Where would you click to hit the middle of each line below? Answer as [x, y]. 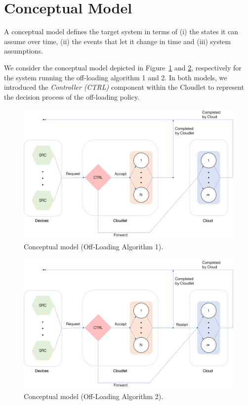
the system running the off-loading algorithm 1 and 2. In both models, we [116, 77]
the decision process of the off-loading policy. [72, 96]
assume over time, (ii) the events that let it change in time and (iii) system [118, 41]
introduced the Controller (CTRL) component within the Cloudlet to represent [124, 87]
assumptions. [23, 51]
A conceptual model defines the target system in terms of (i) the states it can [121, 31]
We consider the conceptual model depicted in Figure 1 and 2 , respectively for [123, 67]
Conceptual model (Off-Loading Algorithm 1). [94, 247]
